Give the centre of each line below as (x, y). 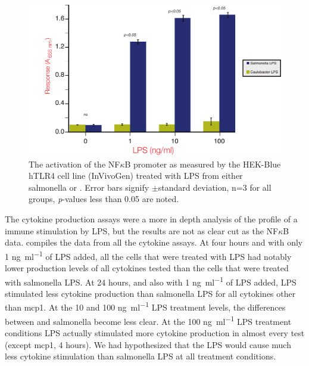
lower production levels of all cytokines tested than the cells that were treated (147, 267)
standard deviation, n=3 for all (215, 187)
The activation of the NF (74, 164)
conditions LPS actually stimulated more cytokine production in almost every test (155, 332)
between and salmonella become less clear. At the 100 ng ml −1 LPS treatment (148, 320)
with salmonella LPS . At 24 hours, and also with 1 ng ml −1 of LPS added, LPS (151, 281)
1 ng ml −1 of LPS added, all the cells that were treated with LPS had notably (148, 255)
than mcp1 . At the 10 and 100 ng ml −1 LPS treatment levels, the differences (145, 306)
